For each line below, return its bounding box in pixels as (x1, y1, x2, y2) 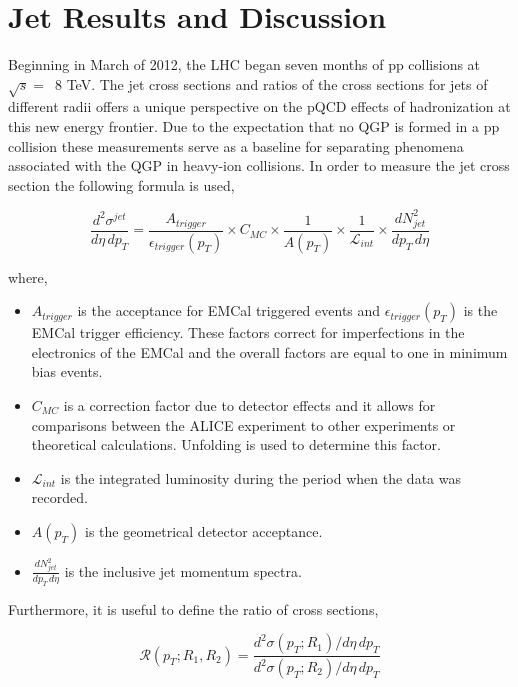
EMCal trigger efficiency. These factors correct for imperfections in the (31, 322, 465, 343)
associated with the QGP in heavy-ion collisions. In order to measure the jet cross (8, 155, 510, 176)
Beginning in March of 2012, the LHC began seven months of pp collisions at (8, 54, 481, 75)
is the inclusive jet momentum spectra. (64, 560, 302, 581)
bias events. (31, 361, 103, 382)
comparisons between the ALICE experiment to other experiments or (31, 414, 456, 435)
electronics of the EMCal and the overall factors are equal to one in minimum (31, 341, 508, 362)
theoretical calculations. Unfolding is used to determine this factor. (31, 434, 441, 455)
